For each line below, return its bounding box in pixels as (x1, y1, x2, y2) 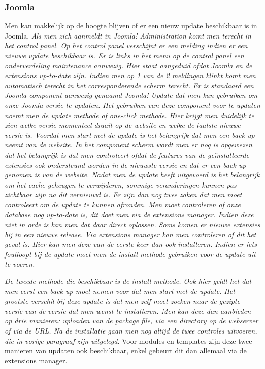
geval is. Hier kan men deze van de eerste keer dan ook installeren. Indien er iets (5, 239, 257, 249)
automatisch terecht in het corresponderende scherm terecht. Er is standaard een (5, 80, 254, 90)
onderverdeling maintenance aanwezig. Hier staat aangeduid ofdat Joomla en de (5, 60, 252, 70)
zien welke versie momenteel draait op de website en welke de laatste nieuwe (5, 120, 241, 130)
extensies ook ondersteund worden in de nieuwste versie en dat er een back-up (5, 159, 246, 170)
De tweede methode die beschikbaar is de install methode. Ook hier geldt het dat (5, 276, 252, 286)
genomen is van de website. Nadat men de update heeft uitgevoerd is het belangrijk (5, 169, 260, 180)
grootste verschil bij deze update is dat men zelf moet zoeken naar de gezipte (5, 296, 240, 306)
